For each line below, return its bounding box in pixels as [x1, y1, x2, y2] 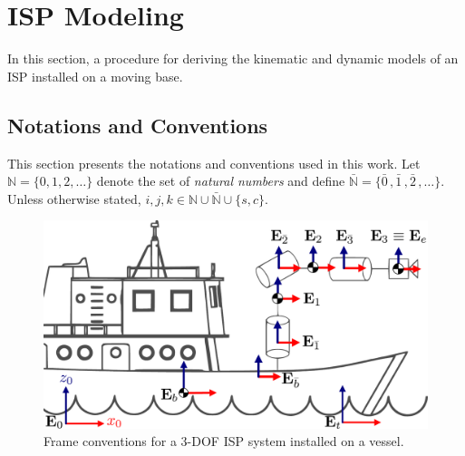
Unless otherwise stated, [7, 189, 141, 208]
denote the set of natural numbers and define [96, 171, 345, 190]
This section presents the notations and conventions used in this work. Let [7, 153, 421, 172]
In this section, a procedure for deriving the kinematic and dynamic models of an [7, 49, 459, 68]
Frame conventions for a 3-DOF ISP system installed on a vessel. [44, 432, 404, 451]
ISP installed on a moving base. [7, 66, 183, 85]
